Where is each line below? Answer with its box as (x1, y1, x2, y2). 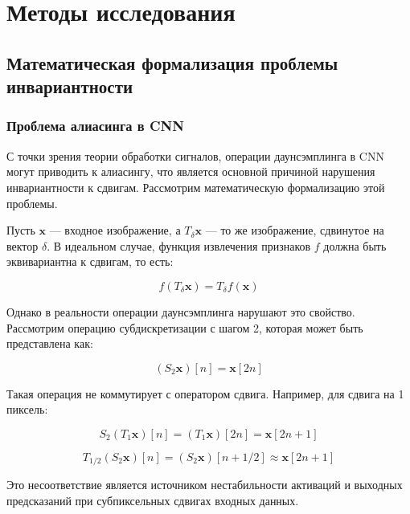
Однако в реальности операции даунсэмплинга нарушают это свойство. (6, 303, 355, 320)
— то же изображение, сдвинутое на (205, 222, 384, 239)
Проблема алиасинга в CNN (6, 116, 184, 136)
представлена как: (6, 335, 93, 352)
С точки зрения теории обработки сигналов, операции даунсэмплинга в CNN (6, 147, 384, 164)
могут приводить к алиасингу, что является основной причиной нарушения (6, 163, 375, 180)
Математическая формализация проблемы (6, 50, 338, 75)
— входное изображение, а (49, 222, 181, 239)
